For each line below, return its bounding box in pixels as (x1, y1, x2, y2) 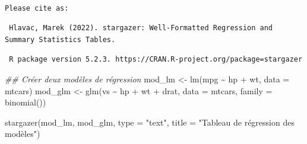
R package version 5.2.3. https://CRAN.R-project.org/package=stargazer (9, 55, 303, 64)
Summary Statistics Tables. (5, 35, 116, 44)
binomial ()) (5, 96, 46, 108)
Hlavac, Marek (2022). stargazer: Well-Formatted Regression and (9, 24, 273, 33)
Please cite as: (5, 4, 69, 12)
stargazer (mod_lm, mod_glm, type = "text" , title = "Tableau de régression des (5, 116, 295, 128)
